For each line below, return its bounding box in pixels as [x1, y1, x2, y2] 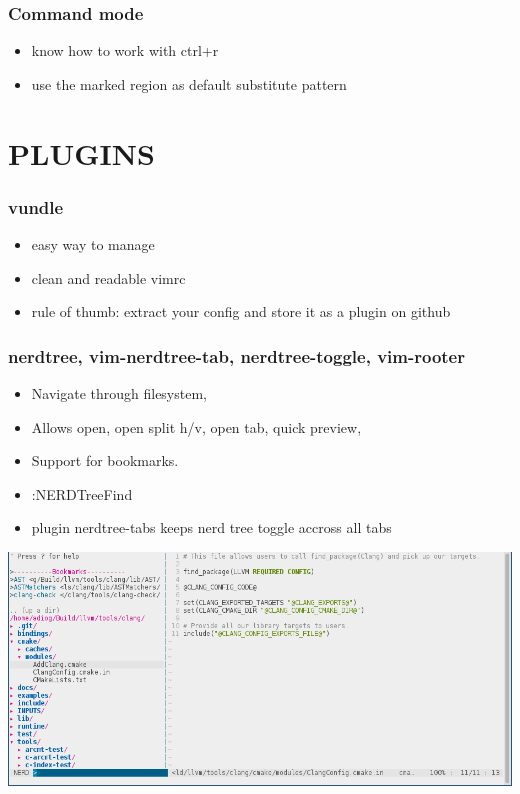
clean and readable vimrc [31, 267, 186, 288]
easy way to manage [31, 234, 155, 254]
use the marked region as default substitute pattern [31, 73, 347, 94]
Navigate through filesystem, [31, 383, 207, 403]
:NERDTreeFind [31, 483, 133, 504]
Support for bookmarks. [31, 450, 179, 471]
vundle [8, 194, 64, 219]
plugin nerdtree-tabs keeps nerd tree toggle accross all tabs [31, 517, 392, 538]
